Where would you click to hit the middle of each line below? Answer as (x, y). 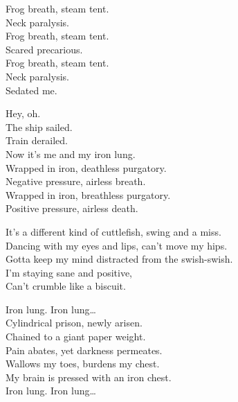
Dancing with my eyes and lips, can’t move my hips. (117, 245)
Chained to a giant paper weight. (76, 337)
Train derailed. (37, 140)
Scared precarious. (44, 49)
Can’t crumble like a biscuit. (66, 286)
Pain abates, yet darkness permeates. (84, 350)
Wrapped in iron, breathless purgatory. (88, 194)
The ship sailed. (39, 126)
